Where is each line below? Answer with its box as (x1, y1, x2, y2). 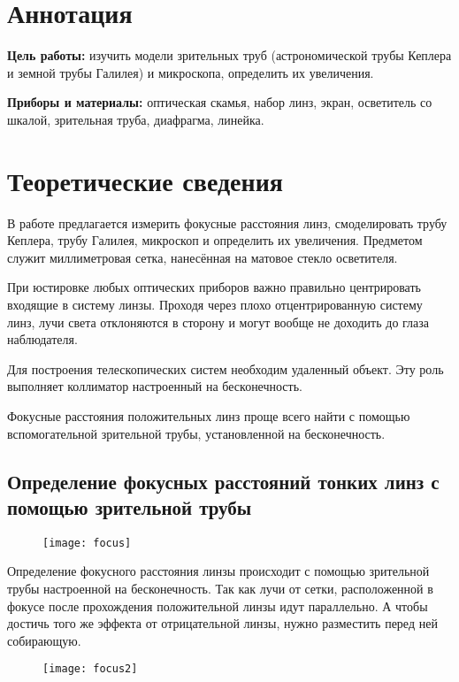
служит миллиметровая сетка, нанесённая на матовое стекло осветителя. (7, 248, 398, 266)
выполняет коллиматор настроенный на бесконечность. (7, 377, 302, 395)
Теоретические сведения (7, 162, 283, 198)
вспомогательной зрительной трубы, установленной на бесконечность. (7, 424, 386, 442)
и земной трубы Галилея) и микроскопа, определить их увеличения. (7, 63, 374, 81)
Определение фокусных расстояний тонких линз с (7, 467, 440, 494)
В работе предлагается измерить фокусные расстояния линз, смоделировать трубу (7, 213, 448, 232)
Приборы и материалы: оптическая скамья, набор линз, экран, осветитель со (7, 93, 432, 111)
